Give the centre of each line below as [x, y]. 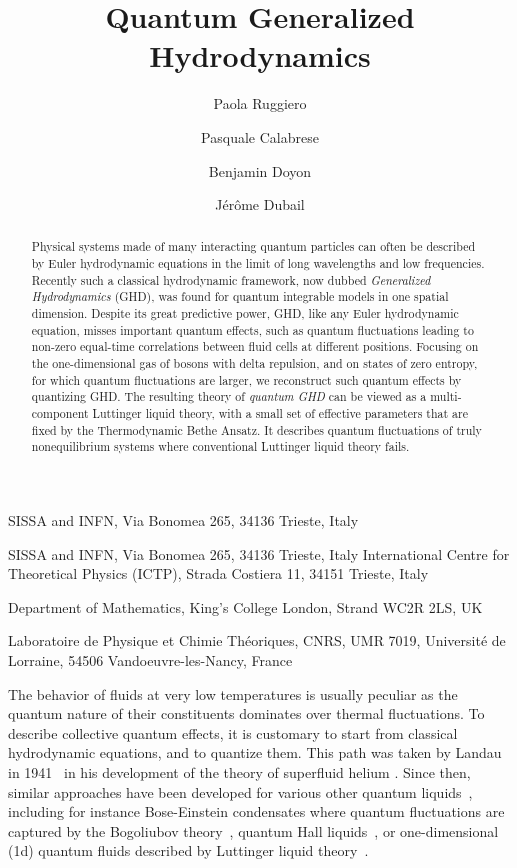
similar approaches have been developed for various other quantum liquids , [240, 791]
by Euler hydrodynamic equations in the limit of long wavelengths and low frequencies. [258, 263]
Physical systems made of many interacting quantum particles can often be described [253, 246]
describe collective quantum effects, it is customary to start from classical [233, 732]
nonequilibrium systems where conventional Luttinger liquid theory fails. [220, 446]
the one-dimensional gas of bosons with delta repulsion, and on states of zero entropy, [254, 363]
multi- [446, 396]
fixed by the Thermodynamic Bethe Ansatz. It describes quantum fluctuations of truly [256, 429]
